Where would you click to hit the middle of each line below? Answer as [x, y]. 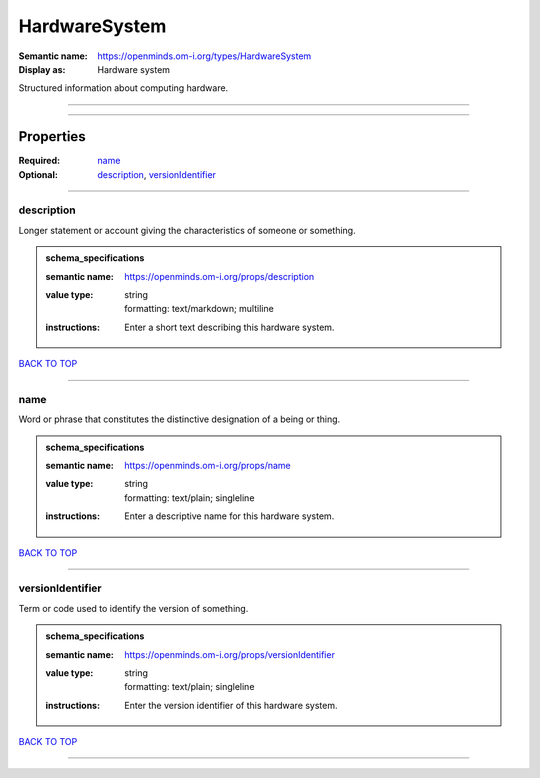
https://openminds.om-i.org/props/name [207, 466]
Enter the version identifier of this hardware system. [231, 705]
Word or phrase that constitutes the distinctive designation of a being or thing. [179, 419]
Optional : [38, 174]
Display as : [42, 69]
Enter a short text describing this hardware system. [229, 327]
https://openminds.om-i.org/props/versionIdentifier [229, 654]
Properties [52, 136]
